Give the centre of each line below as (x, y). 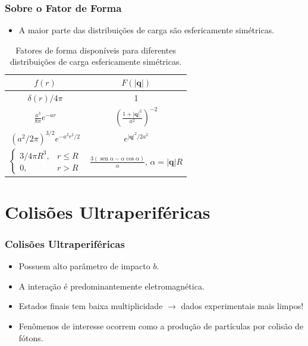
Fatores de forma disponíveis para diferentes (96, 50)
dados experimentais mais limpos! (242, 306)
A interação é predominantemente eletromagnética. (111, 286)
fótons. (31, 337)
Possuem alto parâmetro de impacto (84, 266)
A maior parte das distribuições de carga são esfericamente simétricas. (147, 30)
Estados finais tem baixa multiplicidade (91, 306)
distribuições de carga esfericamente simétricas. (96, 62)
